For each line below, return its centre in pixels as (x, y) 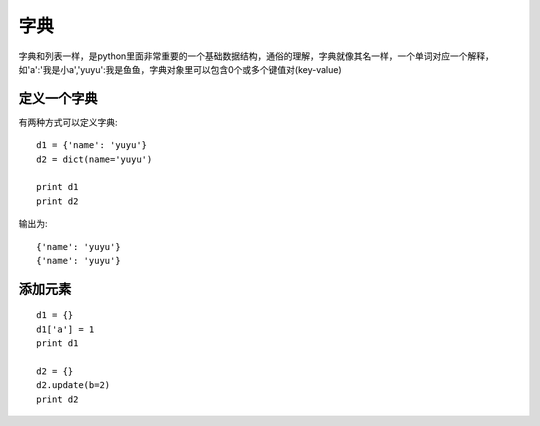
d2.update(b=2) (73, 385)
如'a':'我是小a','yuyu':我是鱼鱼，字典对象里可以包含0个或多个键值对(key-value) (180, 69)
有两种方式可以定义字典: (68, 122)
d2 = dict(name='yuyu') (94, 159)
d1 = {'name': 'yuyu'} (92, 145)
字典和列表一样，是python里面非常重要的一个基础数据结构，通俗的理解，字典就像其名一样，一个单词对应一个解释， (256, 56)
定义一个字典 (58, 98)
